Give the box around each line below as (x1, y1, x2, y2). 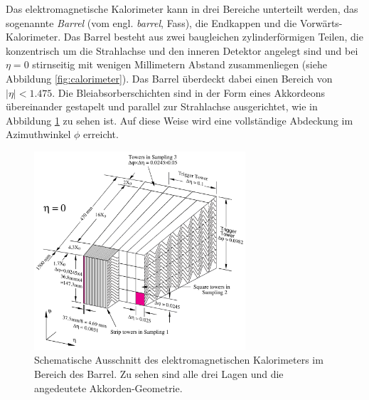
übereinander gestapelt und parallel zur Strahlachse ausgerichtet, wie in (6, 99, 318, 114)
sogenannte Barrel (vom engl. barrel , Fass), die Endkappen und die (6, 15, 297, 30)
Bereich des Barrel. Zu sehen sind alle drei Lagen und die (34, 366, 284, 381)
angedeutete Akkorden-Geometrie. (34, 380, 183, 395)
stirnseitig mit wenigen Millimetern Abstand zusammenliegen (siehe (32, 57, 327, 72)
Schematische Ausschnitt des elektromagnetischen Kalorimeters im (34, 352, 323, 367)
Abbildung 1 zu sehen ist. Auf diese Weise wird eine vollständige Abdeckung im (6, 112, 353, 127)
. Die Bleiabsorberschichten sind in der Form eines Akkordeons (52, 85, 326, 100)
